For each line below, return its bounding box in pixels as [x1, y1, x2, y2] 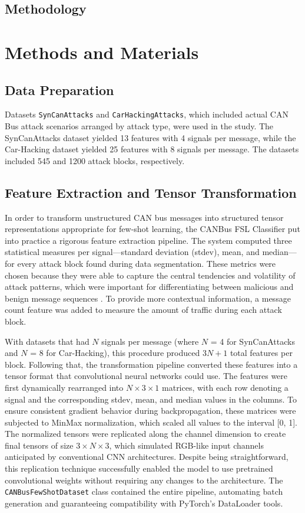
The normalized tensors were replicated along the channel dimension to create [5, 427, 286, 440]
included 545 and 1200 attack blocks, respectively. [5, 154, 185, 166]
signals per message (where [101, 335, 199, 347]
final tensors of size [5, 439, 74, 451]
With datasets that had [5, 335, 89, 347]
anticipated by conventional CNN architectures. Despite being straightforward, [5, 450, 289, 463]
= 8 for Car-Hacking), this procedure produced [30, 347, 200, 359]
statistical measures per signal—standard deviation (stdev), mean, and [5, 246, 260, 258]
